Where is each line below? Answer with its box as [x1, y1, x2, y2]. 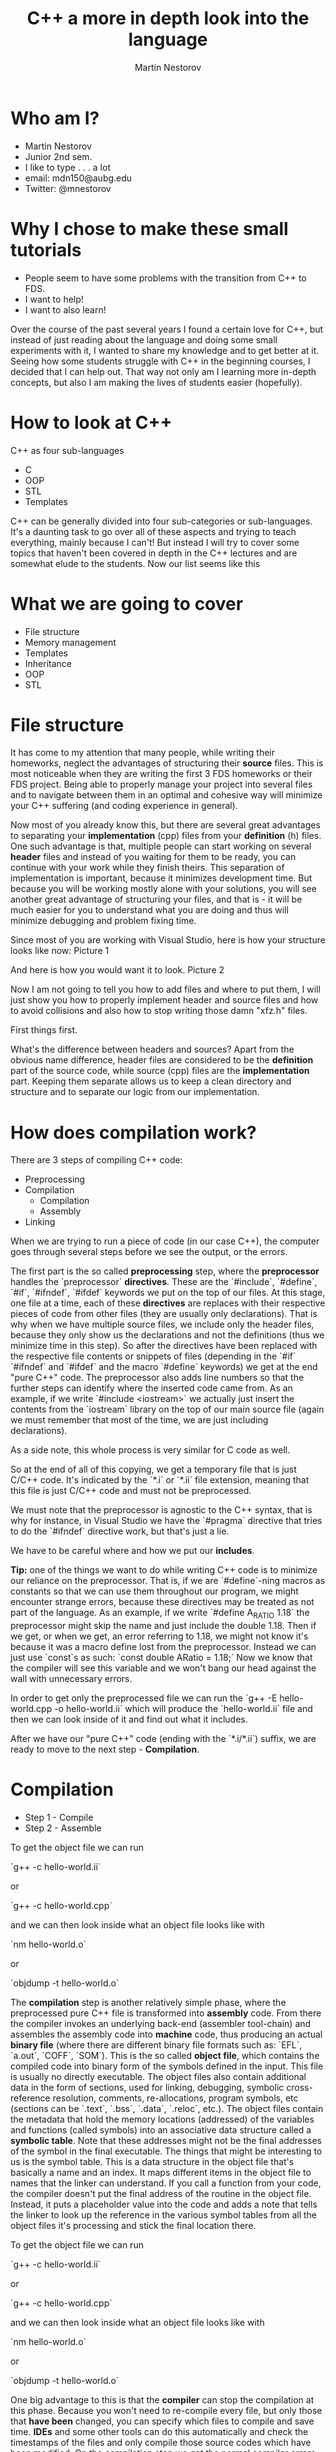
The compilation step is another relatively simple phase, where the [10, 1997, 287, 2009]
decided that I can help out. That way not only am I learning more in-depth [10, 365, 317, 377]
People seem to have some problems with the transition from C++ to [24, 272, 307, 284]
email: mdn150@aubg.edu [24, 172, 133, 184]
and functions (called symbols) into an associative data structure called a [10, 2124, 312, 2136]
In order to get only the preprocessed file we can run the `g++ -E [10, 1692, 278, 1704]
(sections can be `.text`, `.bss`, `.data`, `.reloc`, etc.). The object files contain [10, 2103, 324, 2115]
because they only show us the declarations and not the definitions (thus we [10, 1329, 325, 1341]
